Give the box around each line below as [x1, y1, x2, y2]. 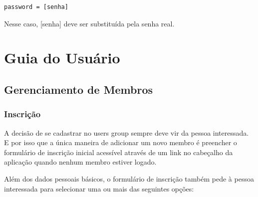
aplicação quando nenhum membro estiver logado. [4, 157, 157, 167]
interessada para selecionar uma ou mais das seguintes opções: [4, 183, 194, 194]
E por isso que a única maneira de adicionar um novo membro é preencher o [4, 137, 237, 148]
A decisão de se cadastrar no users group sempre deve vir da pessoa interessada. [4, 127, 249, 138]
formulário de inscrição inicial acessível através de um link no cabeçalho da [4, 147, 233, 157]
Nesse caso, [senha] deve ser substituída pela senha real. [4, 18, 175, 28]
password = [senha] [4, 3, 68, 10]
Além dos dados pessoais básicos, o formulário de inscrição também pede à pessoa [4, 173, 254, 184]
